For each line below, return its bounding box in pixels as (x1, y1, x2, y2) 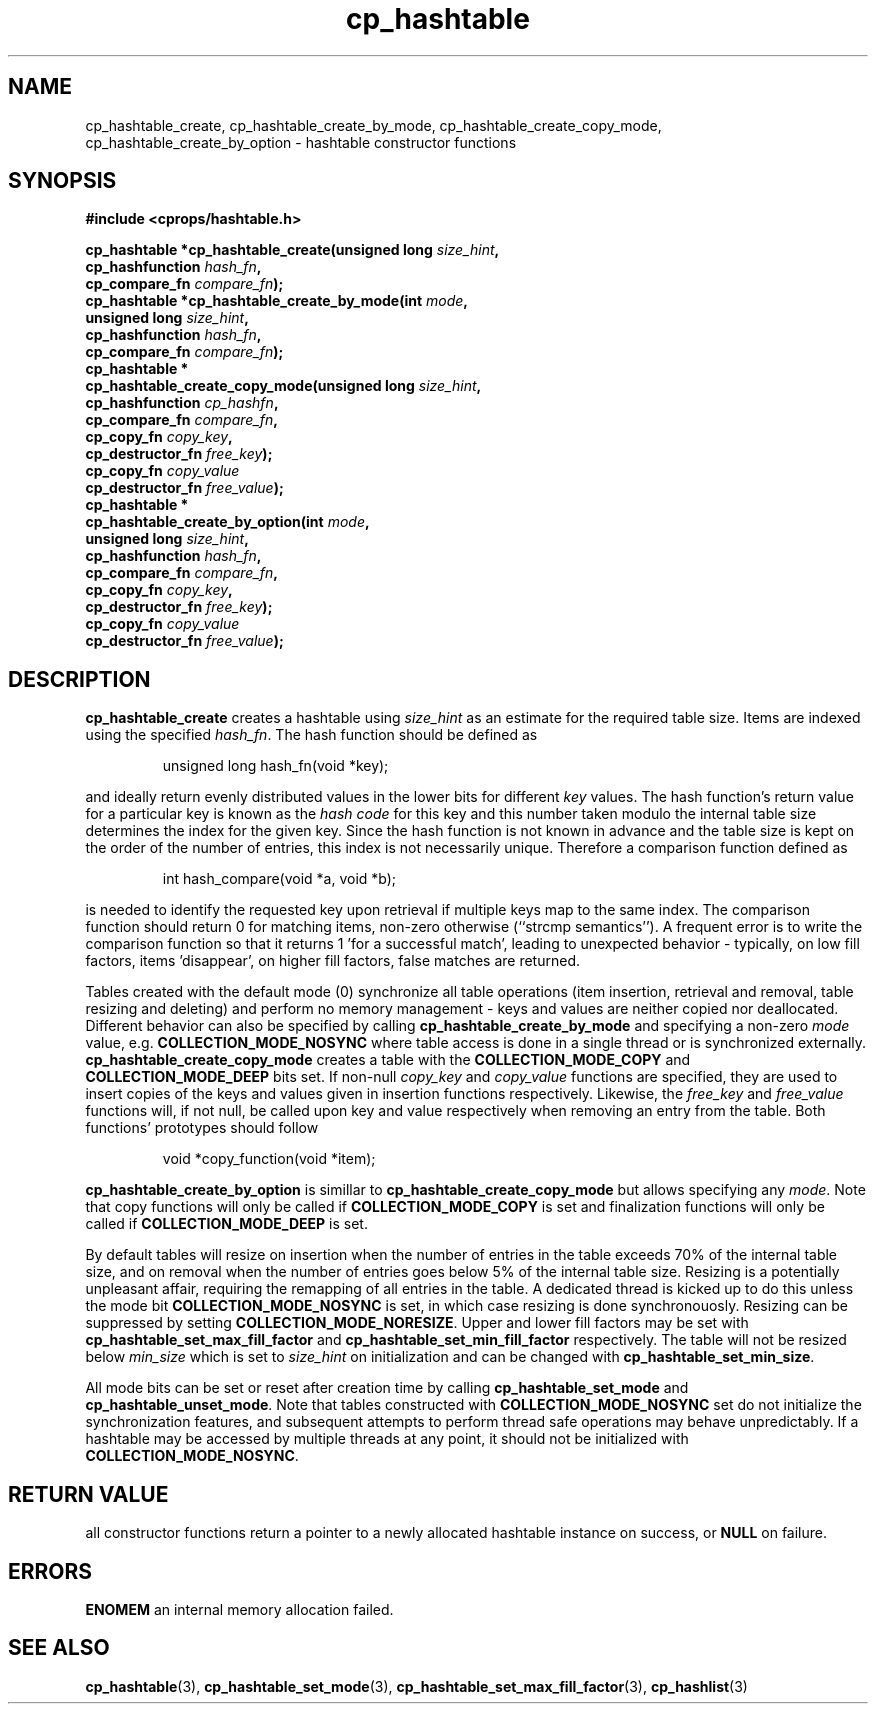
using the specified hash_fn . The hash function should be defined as (85, 726, 538, 744)
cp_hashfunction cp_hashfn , (85, 394, 279, 412)
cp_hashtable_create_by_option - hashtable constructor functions (85, 133, 517, 151)
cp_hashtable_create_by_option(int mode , (85, 513, 370, 531)
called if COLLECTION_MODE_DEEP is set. (85, 1215, 368, 1233)
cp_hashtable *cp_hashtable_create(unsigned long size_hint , (85, 241, 500, 259)
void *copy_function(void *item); (162, 1150, 376, 1168)
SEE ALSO (8, 1635, 110, 1661)
